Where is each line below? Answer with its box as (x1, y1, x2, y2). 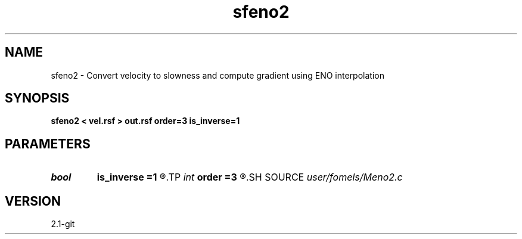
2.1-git (51, 219, 75, 229)
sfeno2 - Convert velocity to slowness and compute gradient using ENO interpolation (51, 70, 384, 80)
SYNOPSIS (5, 91, 70, 106)
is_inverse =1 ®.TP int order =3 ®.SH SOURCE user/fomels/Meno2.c (97, 171, 403, 184)
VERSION (5, 193, 61, 209)
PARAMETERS (5, 136, 91, 151)
